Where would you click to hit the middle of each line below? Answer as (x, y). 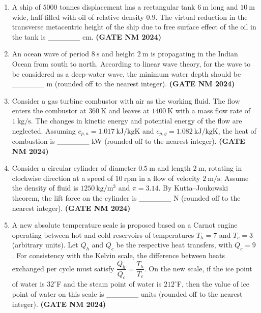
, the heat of (237, 130)
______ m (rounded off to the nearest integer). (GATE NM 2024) (123, 84)
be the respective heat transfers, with (174, 245)
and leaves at (129, 111)
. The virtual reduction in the (201, 17)
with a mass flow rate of (213, 111)
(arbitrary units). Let (45, 245)
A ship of (26, 7)
